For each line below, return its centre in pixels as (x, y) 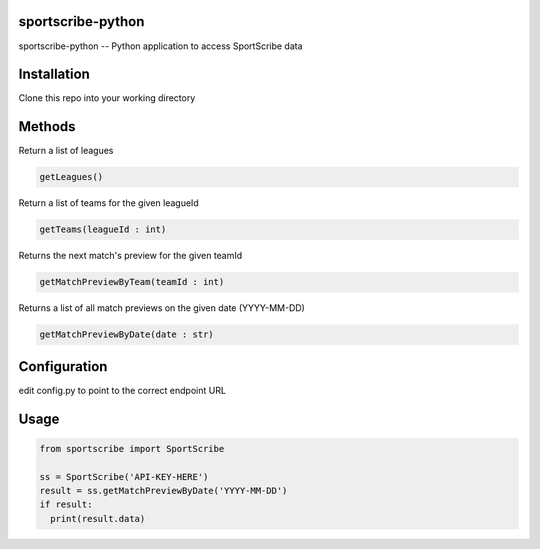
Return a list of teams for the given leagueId (108, 203)
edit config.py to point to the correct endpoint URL (122, 390)
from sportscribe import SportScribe (132, 448)
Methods (47, 126)
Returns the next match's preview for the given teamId (130, 256)
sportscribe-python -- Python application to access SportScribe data (161, 46)
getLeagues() (71, 177)
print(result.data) (98, 518)
